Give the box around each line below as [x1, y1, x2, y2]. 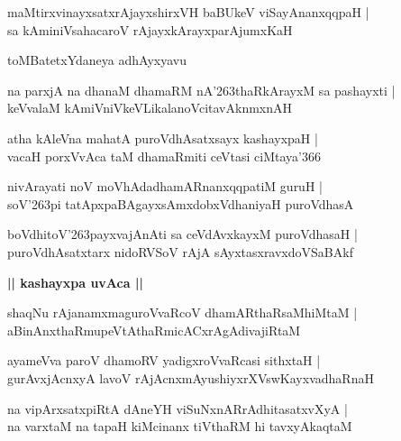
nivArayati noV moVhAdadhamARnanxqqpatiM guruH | [7, 177, 323, 196]
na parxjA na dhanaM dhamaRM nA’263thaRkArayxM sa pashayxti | [7, 80, 396, 99]
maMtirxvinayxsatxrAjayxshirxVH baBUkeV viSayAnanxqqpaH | [7, 3, 369, 21]
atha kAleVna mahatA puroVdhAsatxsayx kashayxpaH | [7, 128, 318, 147]
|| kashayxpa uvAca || [7, 272, 143, 291]
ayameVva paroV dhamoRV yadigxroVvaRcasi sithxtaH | [7, 351, 321, 370]
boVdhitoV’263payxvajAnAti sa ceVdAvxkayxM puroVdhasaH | [7, 225, 358, 243]
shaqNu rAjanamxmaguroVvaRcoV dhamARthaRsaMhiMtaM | [7, 303, 358, 322]
